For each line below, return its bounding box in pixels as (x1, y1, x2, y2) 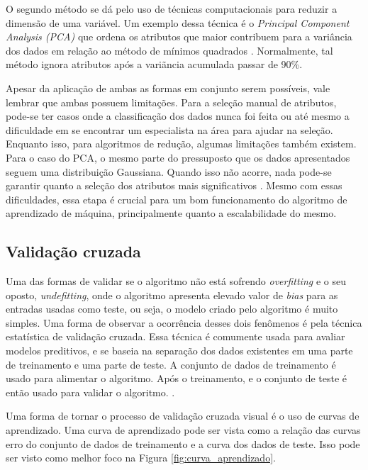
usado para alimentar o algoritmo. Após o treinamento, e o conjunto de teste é (6, 371, 347, 386)
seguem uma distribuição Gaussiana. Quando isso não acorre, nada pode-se (6, 164, 332, 179)
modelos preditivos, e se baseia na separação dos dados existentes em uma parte (6, 343, 353, 358)
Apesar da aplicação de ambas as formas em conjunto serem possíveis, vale (6, 80, 330, 95)
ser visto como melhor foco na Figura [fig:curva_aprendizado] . (6, 450, 276, 465)
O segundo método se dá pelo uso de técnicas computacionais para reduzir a (6, 1, 338, 16)
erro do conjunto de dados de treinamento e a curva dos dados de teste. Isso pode (6, 436, 360, 451)
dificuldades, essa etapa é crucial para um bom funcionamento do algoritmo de (6, 191, 347, 206)
